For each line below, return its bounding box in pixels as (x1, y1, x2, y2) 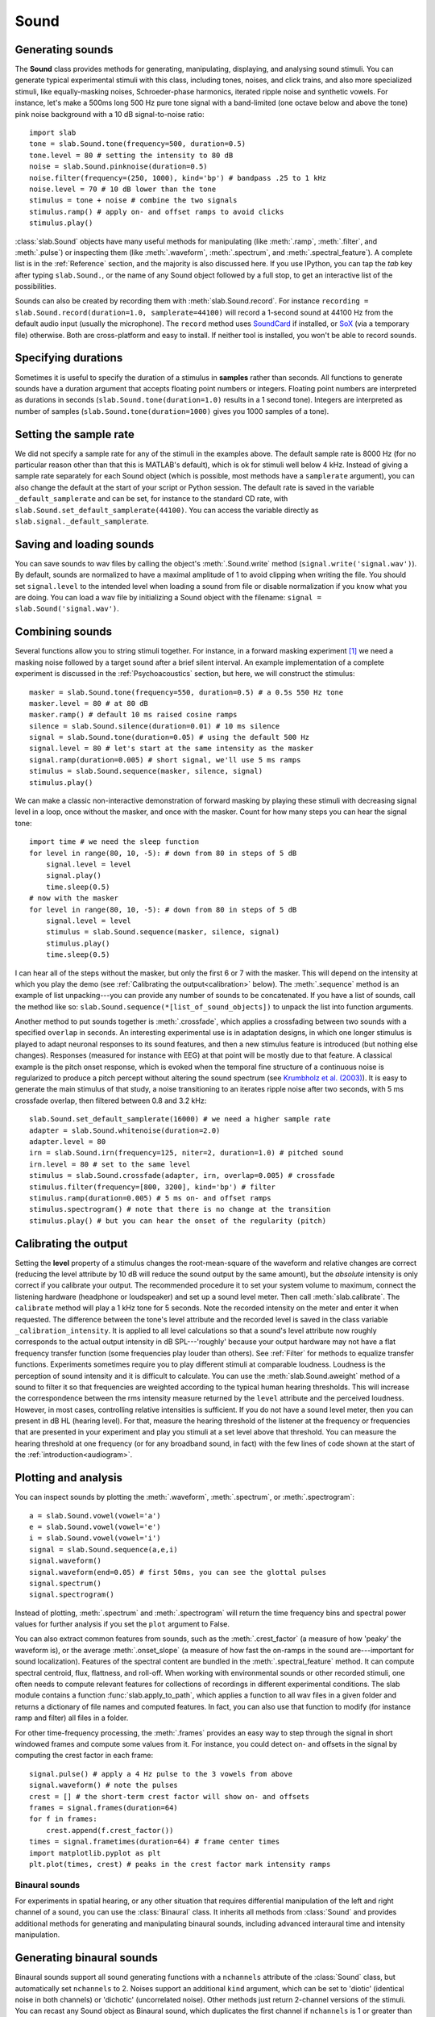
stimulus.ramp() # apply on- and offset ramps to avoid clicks (29, 207, 284, 216)
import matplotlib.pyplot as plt (29, 1848, 161, 1857)
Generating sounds (14, 43, 114, 56)
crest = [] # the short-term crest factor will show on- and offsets (29, 1792, 310, 1801)
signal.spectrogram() (29, 1590, 114, 1599)
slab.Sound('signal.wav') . (14, 603, 120, 613)
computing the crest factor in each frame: (14, 1751, 153, 1760)
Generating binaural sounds (14, 1951, 159, 1965)
